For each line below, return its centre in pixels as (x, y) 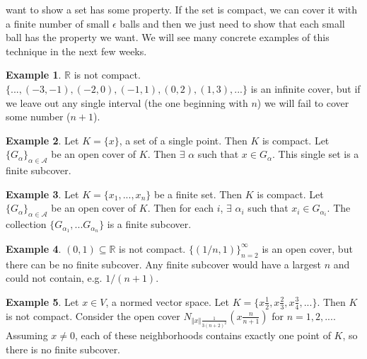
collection (26, 224)
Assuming (27, 335)
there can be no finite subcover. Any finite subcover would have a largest (164, 264)
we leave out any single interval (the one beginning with (127, 102)
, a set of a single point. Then (183, 140)
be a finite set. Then (198, 194)
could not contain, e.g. (54, 278)
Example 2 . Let (42, 140)
